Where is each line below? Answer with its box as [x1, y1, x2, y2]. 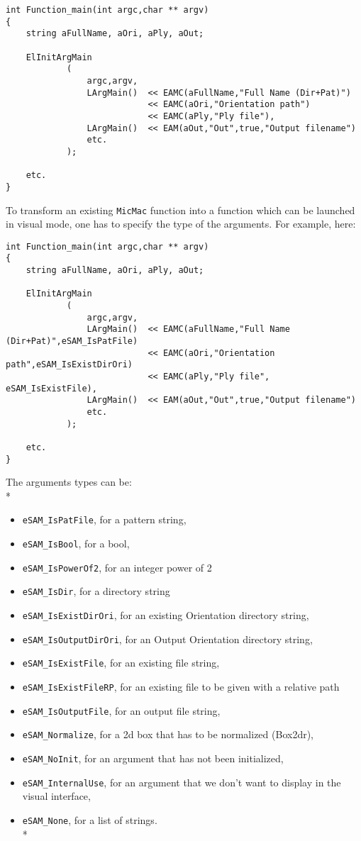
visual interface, [22, 789, 91, 803]
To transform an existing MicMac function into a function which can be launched [6, 202, 355, 217]
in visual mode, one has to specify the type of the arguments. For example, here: [6, 216, 356, 231]
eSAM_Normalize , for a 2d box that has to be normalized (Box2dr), [22, 727, 313, 742]
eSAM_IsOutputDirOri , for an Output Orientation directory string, [22, 631, 313, 646]
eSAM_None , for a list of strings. [22, 812, 157, 827]
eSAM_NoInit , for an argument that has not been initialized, [22, 750, 284, 765]
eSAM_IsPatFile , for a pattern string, [22, 512, 187, 527]
